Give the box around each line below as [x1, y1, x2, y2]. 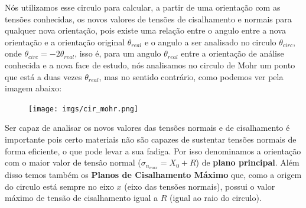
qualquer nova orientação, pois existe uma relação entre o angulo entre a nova [5, 24, 286, 37]
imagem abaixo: [5, 82, 62, 94]
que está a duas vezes [5, 70, 82, 82]
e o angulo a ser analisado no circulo [144, 35, 276, 48]
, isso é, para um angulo [74, 47, 161, 60]
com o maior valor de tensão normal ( [5, 156, 141, 169]
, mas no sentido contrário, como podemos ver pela [99, 70, 284, 82]
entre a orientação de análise [181, 47, 284, 60]
